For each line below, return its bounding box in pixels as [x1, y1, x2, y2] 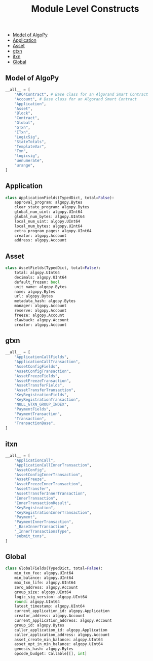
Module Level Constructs [31, 3, 139, 15]
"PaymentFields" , [14, 406, 51, 411]
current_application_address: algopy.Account [14, 618, 112, 623]
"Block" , [14, 111, 33, 116]
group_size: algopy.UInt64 [14, 589, 71, 595]
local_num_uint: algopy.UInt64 [14, 218, 81, 224]
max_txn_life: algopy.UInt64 [14, 580, 76, 586]
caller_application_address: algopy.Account [14, 632, 110, 637]
